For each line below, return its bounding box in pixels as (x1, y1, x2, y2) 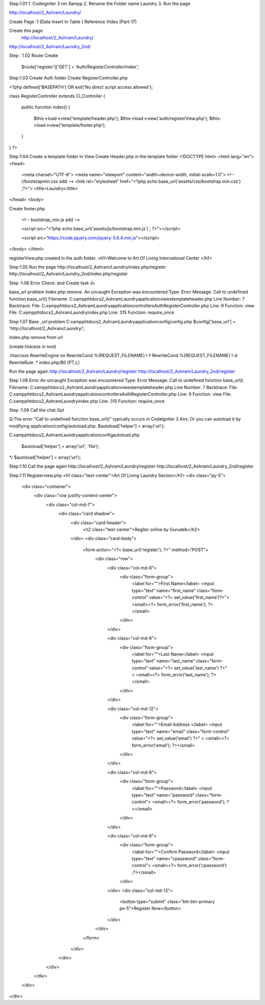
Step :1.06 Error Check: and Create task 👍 (9, 280, 95, 286)
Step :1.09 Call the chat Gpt (9, 407, 64, 413)
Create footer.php (9, 205, 45, 211)
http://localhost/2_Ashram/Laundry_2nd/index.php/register (9, 271, 128, 277)
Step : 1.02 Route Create (9, 53, 58, 58)
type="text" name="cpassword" (132, 856, 197, 862)
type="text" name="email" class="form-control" (132, 728, 230, 734)
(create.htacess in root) (9, 343, 56, 349)
